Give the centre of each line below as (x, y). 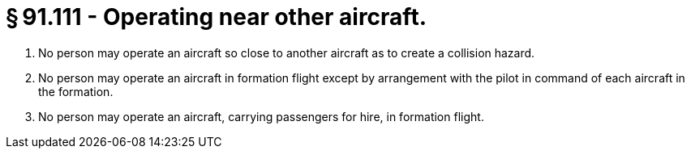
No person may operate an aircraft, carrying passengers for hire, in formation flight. (261, 116)
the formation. (76, 91)
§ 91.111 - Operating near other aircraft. (217, 17)
